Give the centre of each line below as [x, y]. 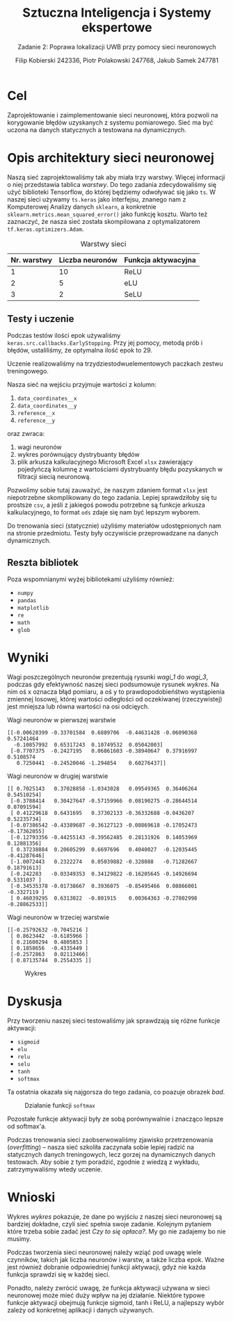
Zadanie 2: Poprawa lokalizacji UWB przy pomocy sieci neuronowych [116, 47]
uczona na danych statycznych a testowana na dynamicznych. [97, 129]
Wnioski [31, 1198]
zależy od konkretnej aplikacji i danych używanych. [81, 1310]
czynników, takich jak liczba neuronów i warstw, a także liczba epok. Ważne [116, 1260]
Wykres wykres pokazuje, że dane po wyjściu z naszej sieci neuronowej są [115, 1217]
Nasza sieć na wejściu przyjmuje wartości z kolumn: [82, 384]
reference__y [36, 421]
